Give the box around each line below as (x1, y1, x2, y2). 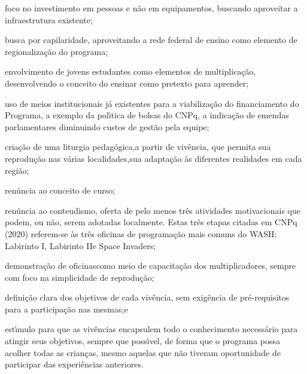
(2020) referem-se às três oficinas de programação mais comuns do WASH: (5, 227, 277, 240)
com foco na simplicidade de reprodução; (5, 271, 154, 283)
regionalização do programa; (5, 45, 108, 57)
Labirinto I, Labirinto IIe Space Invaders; (5, 239, 156, 252)
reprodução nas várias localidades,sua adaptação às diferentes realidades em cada (5, 152, 302, 164)
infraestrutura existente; (5, 13, 93, 26)
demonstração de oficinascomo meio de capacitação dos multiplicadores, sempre (5, 259, 296, 272)
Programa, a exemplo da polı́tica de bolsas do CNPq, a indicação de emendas (5, 109, 289, 121)
